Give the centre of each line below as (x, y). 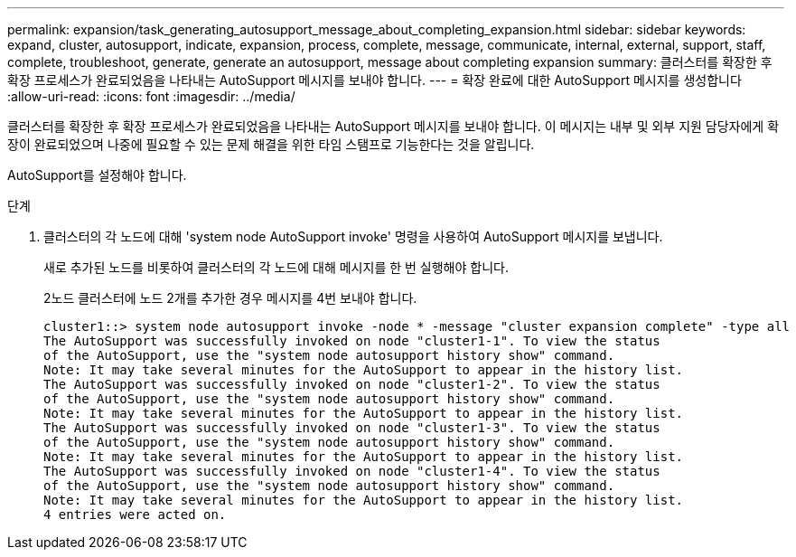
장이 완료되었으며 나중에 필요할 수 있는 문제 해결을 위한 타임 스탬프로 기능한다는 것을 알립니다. (271, 144)
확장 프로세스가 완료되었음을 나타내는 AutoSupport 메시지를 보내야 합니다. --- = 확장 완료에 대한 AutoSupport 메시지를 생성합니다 (375, 80)
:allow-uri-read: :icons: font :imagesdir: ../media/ (151, 96)
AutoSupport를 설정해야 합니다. (97, 175)
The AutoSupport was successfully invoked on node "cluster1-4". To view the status (352, 471)
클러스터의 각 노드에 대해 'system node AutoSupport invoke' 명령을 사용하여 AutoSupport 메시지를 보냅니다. (353, 236)
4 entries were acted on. (135, 515)
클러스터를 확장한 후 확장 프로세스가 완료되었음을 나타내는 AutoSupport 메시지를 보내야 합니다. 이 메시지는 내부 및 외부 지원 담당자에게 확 (393, 126)
